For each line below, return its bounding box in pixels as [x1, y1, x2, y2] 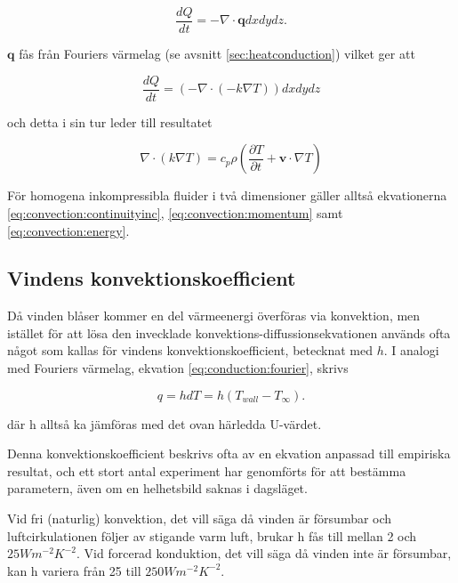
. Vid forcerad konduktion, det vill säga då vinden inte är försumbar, [76, 544, 452, 563]
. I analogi [383, 341, 439, 360]
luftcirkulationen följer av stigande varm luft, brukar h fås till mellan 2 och [7, 526, 417, 545]
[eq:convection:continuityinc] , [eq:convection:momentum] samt [7, 203, 343, 222]
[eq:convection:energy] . [7, 221, 130, 239]
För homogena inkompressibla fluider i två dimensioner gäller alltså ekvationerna [7, 186, 447, 205]
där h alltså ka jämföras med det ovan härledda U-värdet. [7, 414, 322, 433]
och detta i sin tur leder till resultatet [7, 112, 213, 131]
